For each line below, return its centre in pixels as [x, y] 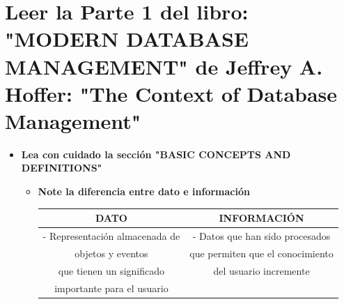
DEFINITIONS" [62, 168]
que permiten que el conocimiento [261, 253]
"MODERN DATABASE [127, 39]
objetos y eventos [111, 253]
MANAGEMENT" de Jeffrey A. [164, 66]
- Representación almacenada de [111, 236]
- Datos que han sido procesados [261, 236]
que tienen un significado [111, 270]
